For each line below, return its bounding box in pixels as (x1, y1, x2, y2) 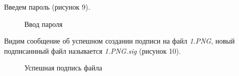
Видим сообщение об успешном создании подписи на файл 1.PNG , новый (4, 35, 235, 46)
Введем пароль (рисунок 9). (4, 2, 90, 12)
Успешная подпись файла (24, 62, 103, 73)
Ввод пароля (24, 18, 63, 29)
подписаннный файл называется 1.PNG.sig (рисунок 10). (4, 45, 181, 56)
